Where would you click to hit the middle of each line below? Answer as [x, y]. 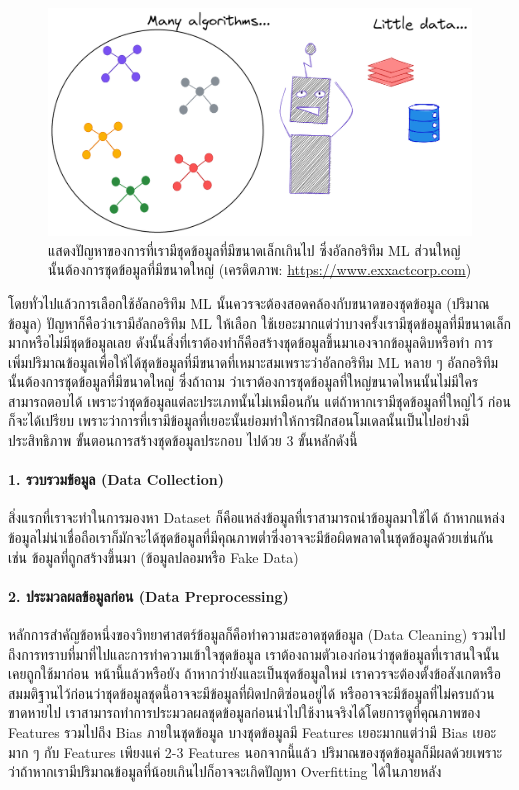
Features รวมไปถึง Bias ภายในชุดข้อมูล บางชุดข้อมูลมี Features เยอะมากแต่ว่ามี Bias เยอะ [252, 732]
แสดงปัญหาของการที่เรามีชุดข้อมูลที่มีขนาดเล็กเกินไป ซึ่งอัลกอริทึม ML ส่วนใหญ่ [254, 249]
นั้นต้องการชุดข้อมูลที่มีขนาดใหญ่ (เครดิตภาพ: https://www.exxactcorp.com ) [260, 269]
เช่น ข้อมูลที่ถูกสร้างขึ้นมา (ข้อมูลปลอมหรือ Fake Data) [153, 556]
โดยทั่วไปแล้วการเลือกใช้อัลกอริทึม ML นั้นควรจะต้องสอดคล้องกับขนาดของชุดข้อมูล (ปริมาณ [249, 302]
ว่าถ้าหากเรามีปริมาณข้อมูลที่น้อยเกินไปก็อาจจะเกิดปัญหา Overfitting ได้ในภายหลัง [225, 771]
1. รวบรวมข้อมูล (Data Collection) [116, 479]
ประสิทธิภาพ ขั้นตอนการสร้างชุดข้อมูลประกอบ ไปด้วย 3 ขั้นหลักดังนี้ [183, 440]
